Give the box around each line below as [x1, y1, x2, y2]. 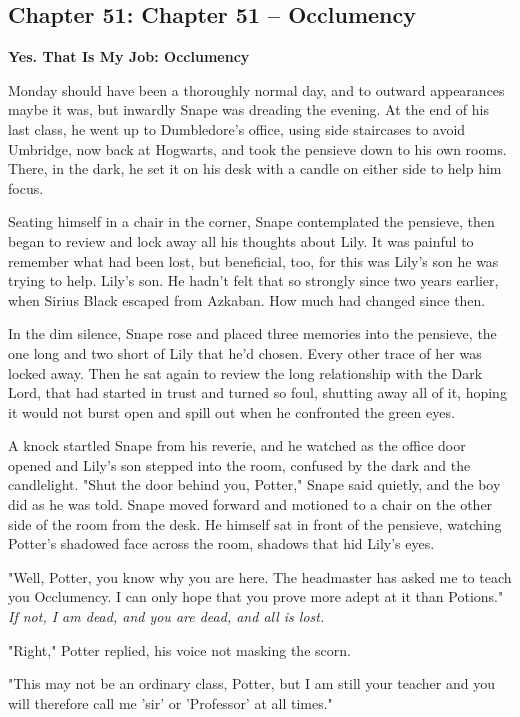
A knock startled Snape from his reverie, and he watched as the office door [8, 435, 466, 456]
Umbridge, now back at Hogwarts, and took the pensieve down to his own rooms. [8, 138, 507, 159]
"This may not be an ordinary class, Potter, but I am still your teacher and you [8, 673, 495, 694]
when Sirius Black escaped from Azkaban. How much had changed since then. [8, 289, 486, 310]
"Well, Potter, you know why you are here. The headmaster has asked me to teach [8, 566, 512, 587]
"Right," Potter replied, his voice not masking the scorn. [8, 639, 351, 660]
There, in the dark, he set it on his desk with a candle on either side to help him [8, 158, 502, 179]
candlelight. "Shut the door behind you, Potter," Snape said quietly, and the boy [8, 474, 501, 495]
